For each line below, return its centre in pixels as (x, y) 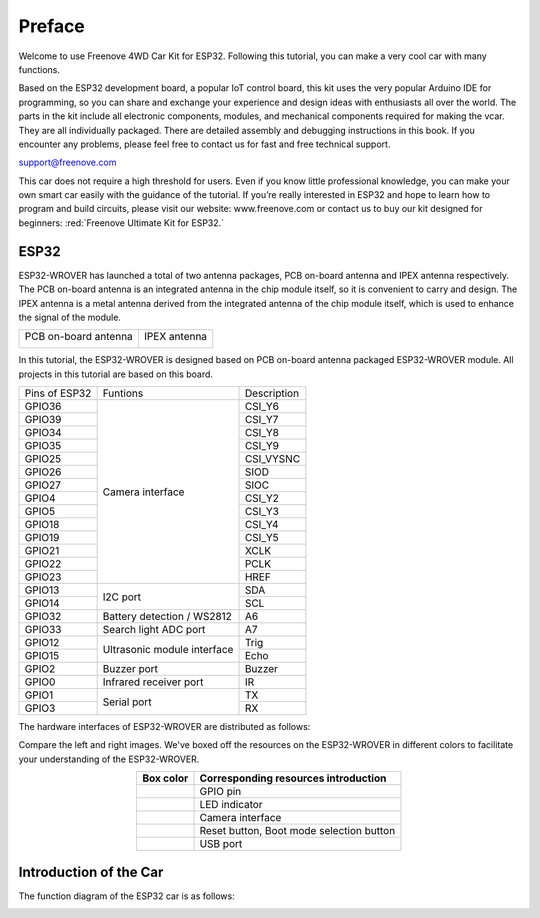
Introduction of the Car (91, 871)
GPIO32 (43, 617)
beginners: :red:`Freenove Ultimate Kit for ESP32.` (121, 222)
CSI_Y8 (262, 433)
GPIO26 (43, 472)
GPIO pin (220, 792)
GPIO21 (42, 551)
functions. (39, 69)
